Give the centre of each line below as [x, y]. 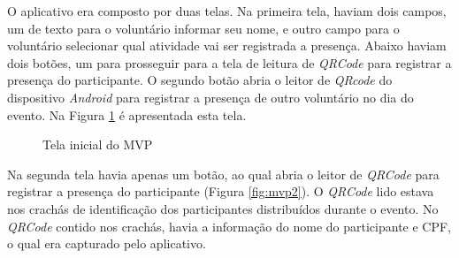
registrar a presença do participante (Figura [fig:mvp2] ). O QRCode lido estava [221, 191]
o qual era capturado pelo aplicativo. [107, 243]
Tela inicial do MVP [98, 144]
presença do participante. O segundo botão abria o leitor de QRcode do [200, 80]
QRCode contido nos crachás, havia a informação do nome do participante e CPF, [229, 226]
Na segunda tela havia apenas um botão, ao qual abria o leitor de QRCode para [223, 174]
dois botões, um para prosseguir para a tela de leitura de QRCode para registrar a [229, 62]
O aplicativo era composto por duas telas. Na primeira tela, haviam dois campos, [227, 11]
